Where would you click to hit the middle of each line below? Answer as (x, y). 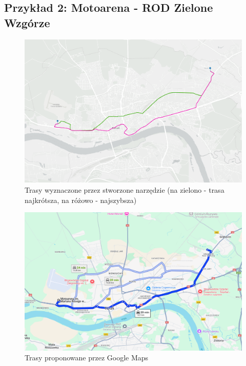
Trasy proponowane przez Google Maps (87, 358)
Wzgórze (27, 22)
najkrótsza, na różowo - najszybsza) (81, 200)
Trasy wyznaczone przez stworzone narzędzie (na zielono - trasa (125, 189)
